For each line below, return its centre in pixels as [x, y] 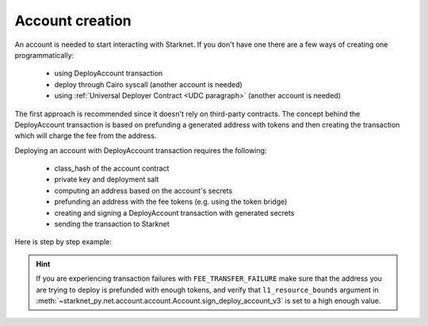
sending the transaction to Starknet [112, 224]
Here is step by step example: [63, 242]
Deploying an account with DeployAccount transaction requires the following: [141, 150]
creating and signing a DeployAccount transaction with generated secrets [174, 213]
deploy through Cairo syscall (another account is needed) [149, 84]
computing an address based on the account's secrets [143, 190]
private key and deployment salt [107, 179]
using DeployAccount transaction [109, 73]
